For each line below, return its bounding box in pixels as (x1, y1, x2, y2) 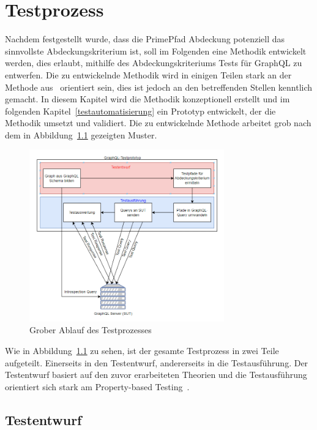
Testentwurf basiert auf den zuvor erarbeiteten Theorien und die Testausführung (5, 368, 307, 381)
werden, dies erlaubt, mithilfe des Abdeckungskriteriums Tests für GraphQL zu (5, 56, 302, 69)
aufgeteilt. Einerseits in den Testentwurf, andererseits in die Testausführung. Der (5, 356, 308, 369)
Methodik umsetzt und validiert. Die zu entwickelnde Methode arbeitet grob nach (5, 116, 311, 129)
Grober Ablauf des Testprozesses (29, 323, 152, 336)
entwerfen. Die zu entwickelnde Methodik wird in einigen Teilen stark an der (5, 68, 292, 81)
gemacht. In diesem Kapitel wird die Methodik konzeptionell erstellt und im (5, 92, 290, 105)
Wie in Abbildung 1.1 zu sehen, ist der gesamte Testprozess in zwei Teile (5, 344, 279, 357)
